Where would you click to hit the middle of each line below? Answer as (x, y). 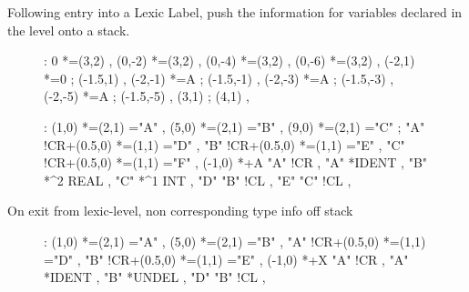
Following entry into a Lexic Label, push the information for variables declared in (235, 12)
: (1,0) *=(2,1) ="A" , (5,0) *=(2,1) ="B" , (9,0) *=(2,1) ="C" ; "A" (234, 126)
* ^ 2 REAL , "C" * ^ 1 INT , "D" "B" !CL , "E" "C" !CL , (198, 180)
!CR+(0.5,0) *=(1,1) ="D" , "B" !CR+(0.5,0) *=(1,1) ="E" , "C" (224, 144)
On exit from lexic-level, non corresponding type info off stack (180, 211)
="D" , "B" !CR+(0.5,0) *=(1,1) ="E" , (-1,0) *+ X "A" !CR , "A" (226, 259)
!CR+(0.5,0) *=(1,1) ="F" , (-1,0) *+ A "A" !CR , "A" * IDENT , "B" (236, 162)
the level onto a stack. (69, 30)
